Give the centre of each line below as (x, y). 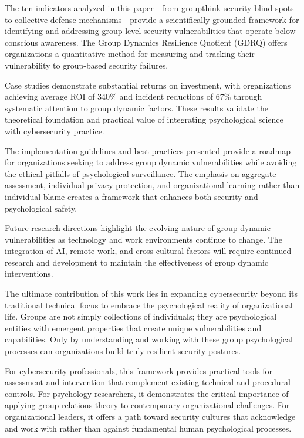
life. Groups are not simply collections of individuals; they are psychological (141, 316)
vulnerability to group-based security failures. (87, 65)
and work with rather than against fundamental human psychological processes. (148, 428)
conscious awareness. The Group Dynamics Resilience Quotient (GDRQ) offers (146, 42)
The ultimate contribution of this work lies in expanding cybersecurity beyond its (151, 293)
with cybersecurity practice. (55, 130)
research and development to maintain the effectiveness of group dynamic (137, 262)
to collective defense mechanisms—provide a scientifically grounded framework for (152, 19)
